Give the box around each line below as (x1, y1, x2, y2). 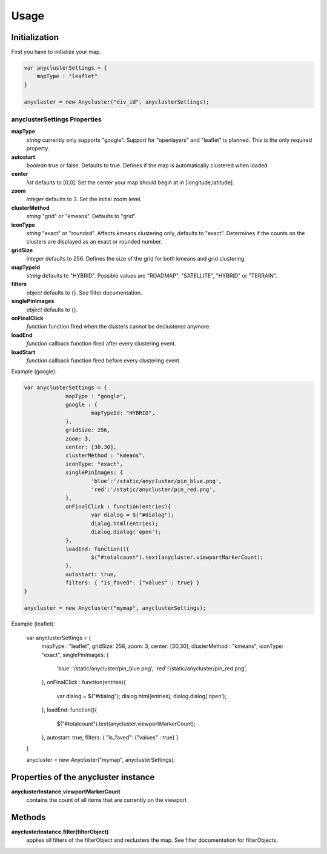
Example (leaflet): (11, 620, 56, 627)
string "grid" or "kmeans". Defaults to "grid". (26, 213, 137, 220)
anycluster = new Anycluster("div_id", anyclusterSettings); (24, 98, 210, 105)
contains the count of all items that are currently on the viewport (26, 796, 187, 803)
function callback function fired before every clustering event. (26, 356, 181, 364)
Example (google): (11, 368, 57, 375)
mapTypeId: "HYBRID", (91, 410, 156, 416)
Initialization (11, 32, 59, 42)
